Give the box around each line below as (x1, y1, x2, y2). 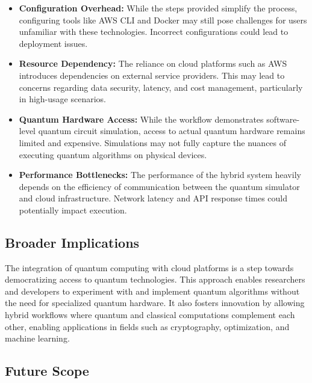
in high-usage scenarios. (19, 93, 106, 105)
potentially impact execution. (19, 203, 127, 216)
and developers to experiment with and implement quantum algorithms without (5, 284, 300, 297)
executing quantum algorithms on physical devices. (19, 148, 207, 161)
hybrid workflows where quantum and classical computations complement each (5, 308, 295, 321)
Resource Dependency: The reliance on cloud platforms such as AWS (19, 57, 287, 70)
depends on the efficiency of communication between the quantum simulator (19, 180, 300, 192)
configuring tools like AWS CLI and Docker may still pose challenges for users (19, 13, 307, 26)
